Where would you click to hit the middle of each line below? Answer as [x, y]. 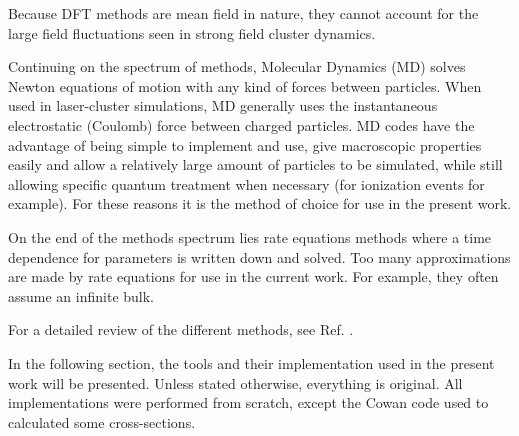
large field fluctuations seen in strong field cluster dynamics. [192, 32]
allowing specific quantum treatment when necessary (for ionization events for [246, 183]
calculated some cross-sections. [102, 421]
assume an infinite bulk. [81, 295]
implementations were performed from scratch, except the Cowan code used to [248, 402]
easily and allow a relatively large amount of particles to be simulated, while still [255, 164]
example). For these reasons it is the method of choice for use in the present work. [260, 203]
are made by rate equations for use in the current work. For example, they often [253, 276]
